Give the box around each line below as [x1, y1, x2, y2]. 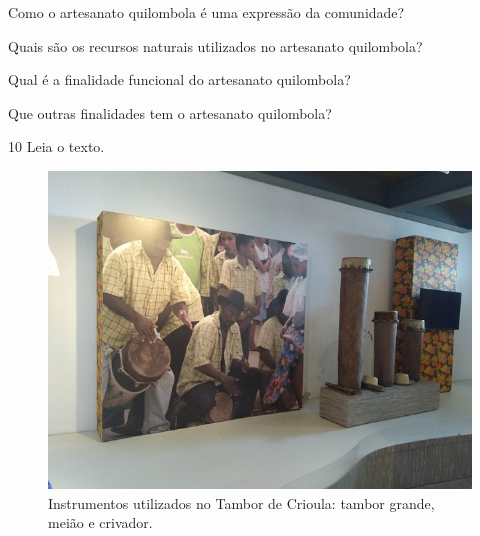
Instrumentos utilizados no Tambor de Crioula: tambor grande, [48, 492, 435, 513]
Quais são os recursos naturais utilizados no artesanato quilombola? [8, 35, 423, 56]
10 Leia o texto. [8, 136, 105, 157]
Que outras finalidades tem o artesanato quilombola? [8, 102, 332, 123]
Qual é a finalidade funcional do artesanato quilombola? [8, 69, 351, 90]
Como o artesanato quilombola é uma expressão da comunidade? [8, 2, 405, 22]
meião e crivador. [48, 512, 153, 533]
